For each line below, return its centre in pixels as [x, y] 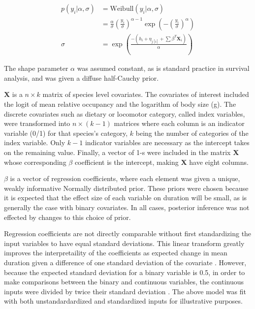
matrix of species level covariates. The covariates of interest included [146, 94]
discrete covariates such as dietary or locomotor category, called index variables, [125, 113]
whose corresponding [35, 162]
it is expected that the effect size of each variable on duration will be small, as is [126, 198]
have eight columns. [219, 162]
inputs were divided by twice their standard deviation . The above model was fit [125, 291]
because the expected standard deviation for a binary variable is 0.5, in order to [125, 272]
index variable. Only [35, 142]
